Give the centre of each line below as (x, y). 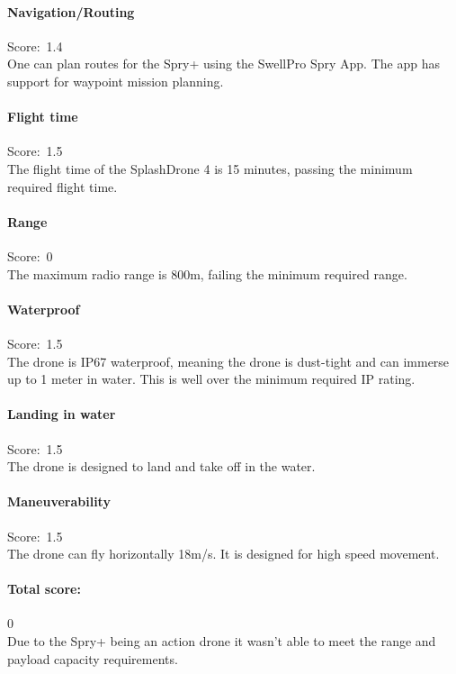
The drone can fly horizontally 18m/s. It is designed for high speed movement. (224, 554)
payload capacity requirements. (93, 658)
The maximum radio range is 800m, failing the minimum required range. (207, 273)
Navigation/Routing (71, 11)
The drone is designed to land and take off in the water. (161, 466)
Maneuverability (59, 501)
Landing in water (62, 414)
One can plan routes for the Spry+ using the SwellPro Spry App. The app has (224, 64)
